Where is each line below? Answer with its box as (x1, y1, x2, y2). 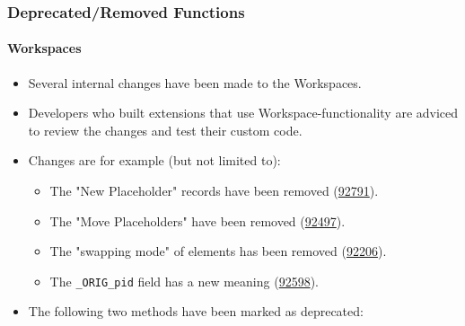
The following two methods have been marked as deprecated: (28, 302, 364, 321)
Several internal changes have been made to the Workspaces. (28, 73, 362, 92)
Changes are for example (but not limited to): (28, 151, 281, 170)
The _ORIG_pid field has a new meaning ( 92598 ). (49, 271, 319, 290)
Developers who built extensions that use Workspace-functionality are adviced (28, 103, 459, 122)
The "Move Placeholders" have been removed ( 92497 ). (49, 211, 346, 230)
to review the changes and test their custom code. (28, 120, 303, 139)
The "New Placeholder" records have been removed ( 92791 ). (49, 181, 379, 200)
